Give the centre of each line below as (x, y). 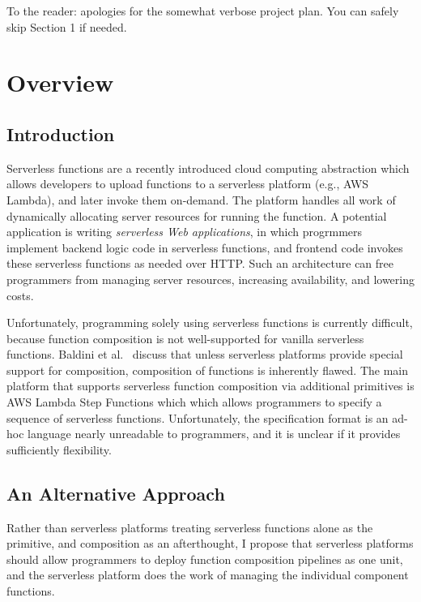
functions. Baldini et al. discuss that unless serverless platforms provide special (205, 354)
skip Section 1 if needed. (67, 26)
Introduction (61, 133)
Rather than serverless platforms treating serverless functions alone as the (190, 527)
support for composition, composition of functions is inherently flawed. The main (207, 370)
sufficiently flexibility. (59, 449)
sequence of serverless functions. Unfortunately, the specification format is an (198, 417)
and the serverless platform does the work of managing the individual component (208, 575)
